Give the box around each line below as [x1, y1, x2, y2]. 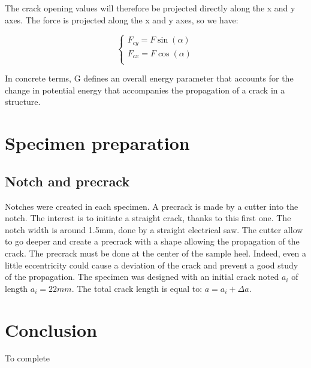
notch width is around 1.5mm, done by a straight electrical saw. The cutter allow [5, 223, 303, 236]
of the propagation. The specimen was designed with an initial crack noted [5, 270, 279, 283]
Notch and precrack [5, 171, 130, 190]
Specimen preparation [5, 131, 190, 155]
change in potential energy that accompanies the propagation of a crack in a [5, 83, 285, 96]
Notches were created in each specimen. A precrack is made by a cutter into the [5, 200, 298, 212]
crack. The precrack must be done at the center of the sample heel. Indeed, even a [5, 246, 307, 259]
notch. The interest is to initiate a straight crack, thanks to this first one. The [5, 212, 291, 224]
